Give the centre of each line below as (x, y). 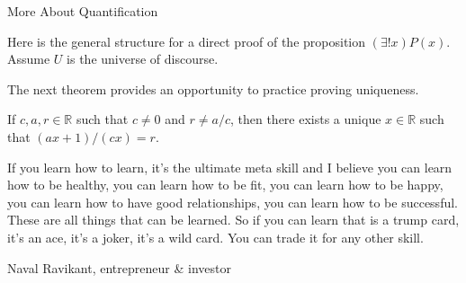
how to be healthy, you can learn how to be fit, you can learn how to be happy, (225, 185)
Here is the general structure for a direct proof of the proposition (187, 41)
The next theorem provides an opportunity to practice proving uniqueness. (213, 88)
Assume (29, 59)
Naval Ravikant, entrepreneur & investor (119, 267)
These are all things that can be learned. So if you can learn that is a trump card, (233, 220)
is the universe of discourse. (143, 59)
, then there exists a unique (305, 119)
